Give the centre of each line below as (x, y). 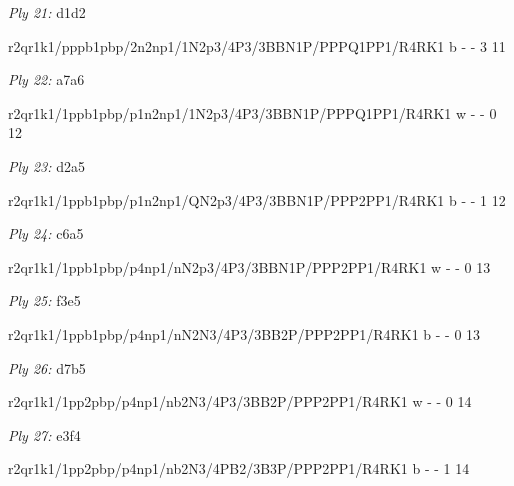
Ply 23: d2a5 (46, 165)
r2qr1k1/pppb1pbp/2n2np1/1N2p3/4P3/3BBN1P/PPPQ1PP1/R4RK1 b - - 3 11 (257, 45)
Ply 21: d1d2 (47, 12)
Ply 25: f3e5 (44, 300)
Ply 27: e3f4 (44, 434)
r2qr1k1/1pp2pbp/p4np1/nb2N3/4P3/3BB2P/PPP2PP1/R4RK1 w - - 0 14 (240, 401)
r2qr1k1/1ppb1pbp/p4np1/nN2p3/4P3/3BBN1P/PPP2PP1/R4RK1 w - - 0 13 (249, 266)
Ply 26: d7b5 (47, 367)
